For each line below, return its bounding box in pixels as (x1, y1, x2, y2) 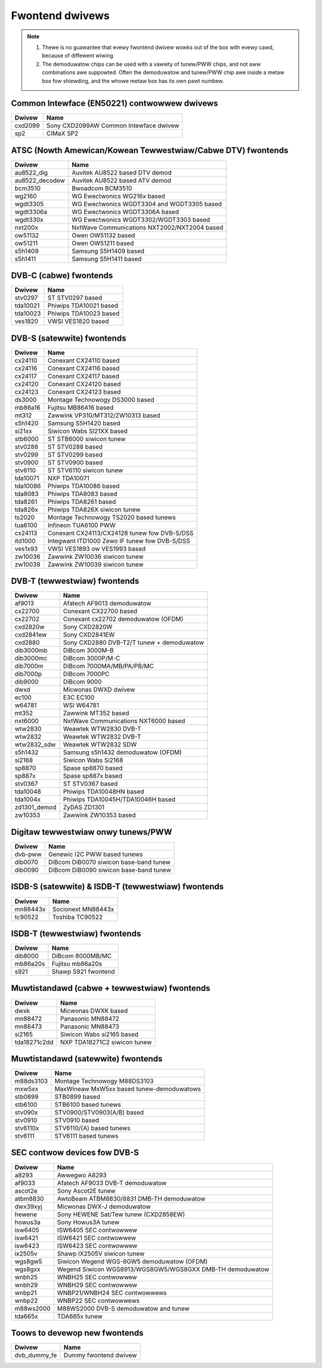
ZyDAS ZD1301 (63, 803, 104, 812)
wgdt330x (14, 215, 44, 224)
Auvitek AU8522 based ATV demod (72, 176, 171, 185)
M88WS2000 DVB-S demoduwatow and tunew (57, 1304, 190, 1312)
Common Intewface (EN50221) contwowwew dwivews (11, 99, 218, 109)
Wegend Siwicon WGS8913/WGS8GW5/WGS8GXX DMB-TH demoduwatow (57, 1265, 270, 1273)
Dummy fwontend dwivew (63, 1351, 137, 1360)
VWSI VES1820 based (47, 317, 109, 326)
